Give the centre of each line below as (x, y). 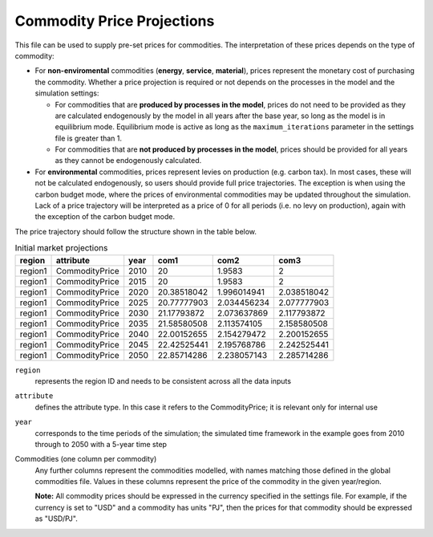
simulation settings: (67, 93)
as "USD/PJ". (56, 519)
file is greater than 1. (89, 138)
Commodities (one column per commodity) (86, 459)
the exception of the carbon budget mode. (105, 217)
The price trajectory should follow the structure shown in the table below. (136, 231)
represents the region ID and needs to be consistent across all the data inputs (163, 380)
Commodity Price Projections (115, 21)
